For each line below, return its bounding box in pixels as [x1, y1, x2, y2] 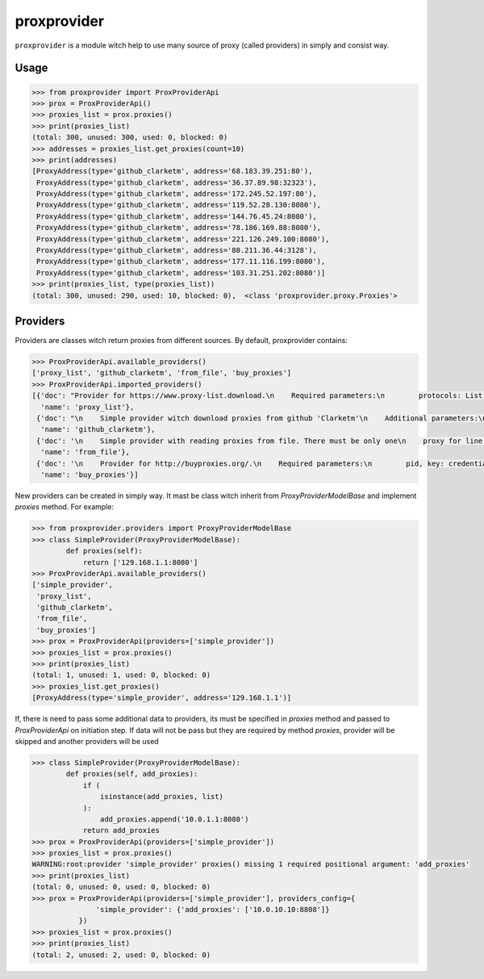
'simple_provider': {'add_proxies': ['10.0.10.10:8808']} [95, 905, 330, 914]
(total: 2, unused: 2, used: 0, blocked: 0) [31, 950, 211, 960]
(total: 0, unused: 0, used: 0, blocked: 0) [31, 882, 211, 892]
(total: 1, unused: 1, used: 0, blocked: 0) [31, 671, 211, 680]
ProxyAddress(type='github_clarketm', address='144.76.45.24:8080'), [36, 211, 318, 221]
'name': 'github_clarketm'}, [40, 425, 156, 434]
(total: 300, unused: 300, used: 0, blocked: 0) [31, 133, 228, 142]
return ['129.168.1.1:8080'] [82, 558, 198, 567]
